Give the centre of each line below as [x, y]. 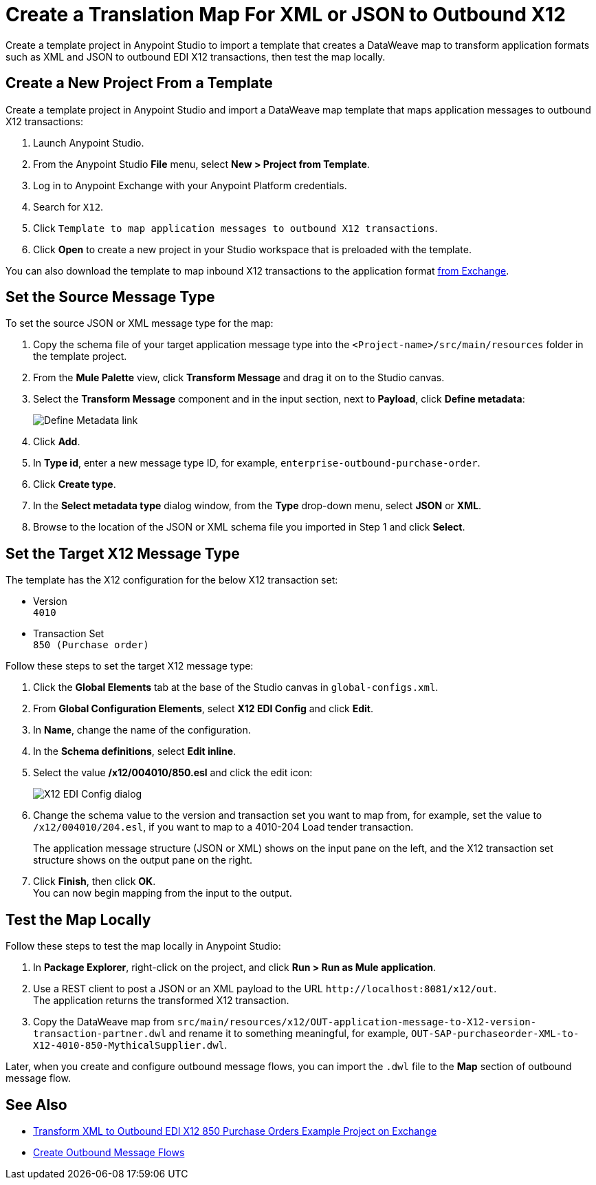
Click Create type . [75, 484]
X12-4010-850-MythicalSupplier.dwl [129, 1046]
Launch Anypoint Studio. [89, 142]
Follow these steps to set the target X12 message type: [130, 666]
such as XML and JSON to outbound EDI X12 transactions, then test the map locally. [196, 56]
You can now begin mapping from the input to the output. [163, 893]
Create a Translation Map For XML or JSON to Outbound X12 [286, 14]
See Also [36, 1104]
